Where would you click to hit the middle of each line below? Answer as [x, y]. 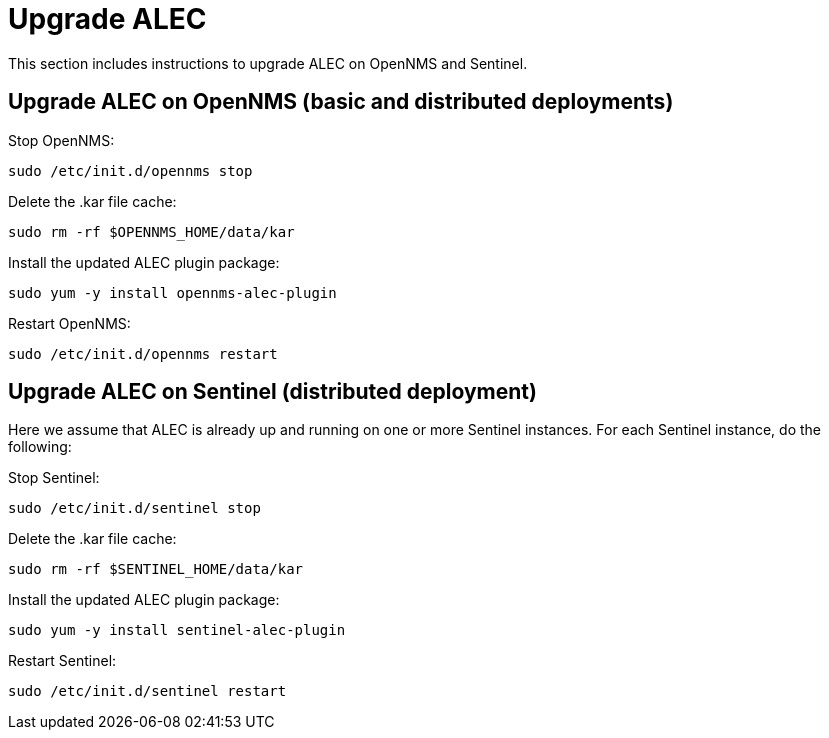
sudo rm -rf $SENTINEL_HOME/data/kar [156, 569]
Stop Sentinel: [54, 478]
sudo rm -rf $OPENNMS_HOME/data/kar [151, 231]
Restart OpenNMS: [69, 323]
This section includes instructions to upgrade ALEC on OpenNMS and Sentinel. [268, 63]
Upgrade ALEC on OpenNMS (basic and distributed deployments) [341, 102]
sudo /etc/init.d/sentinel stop [134, 508]
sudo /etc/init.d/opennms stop [130, 170]
